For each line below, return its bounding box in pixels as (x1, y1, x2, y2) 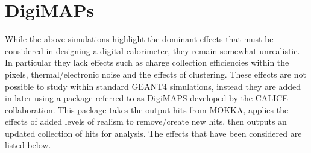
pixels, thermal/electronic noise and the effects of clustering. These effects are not (5, 67, 306, 80)
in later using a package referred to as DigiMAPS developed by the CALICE (5, 92, 288, 104)
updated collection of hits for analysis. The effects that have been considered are (5, 126, 302, 139)
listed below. (5, 139, 51, 151)
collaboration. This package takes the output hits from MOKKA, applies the (5, 103, 289, 116)
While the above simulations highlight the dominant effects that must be (5, 33, 274, 45)
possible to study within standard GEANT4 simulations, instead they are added (5, 80, 301, 92)
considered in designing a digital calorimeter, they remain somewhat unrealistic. (5, 44, 300, 57)
